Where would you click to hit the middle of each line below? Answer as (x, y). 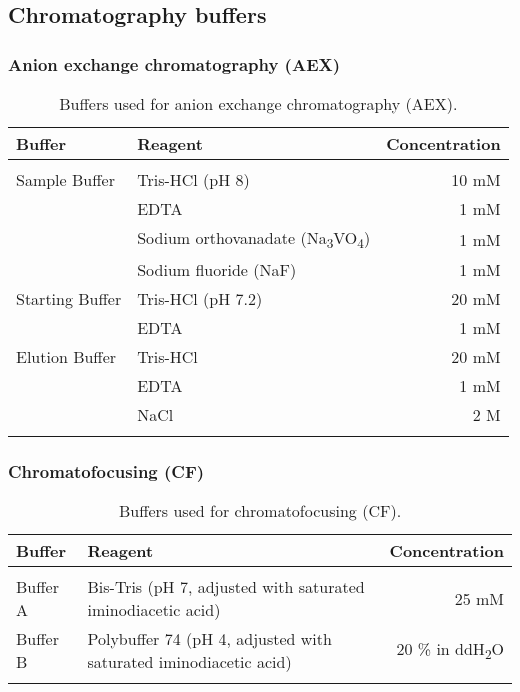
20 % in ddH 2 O (450, 650)
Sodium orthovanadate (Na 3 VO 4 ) (254, 239)
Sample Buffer (65, 179)
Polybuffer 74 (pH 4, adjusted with (209, 639)
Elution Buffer (66, 357)
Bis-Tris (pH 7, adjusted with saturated (226, 587)
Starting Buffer (69, 299)
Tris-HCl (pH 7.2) (200, 299)
